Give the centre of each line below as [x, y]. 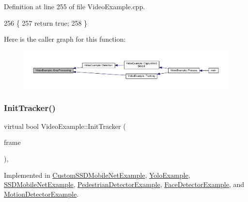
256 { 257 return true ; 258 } [46, 23]
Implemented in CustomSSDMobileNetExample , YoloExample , [97, 175]
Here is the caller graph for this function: [65, 39]
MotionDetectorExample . [41, 194]
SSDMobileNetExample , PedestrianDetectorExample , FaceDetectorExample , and [124, 184]
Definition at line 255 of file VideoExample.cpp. [75, 6]
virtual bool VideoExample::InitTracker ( [65, 126]
